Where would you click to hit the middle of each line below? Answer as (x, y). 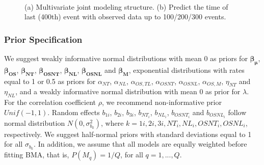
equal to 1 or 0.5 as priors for (50, 81)
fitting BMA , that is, (37, 155)
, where (112, 122)
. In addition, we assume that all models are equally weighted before (140, 144)
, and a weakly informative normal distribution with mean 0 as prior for (128, 91)
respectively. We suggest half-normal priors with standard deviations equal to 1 (128, 134)
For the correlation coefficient (50, 102)
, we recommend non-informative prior (162, 102)
